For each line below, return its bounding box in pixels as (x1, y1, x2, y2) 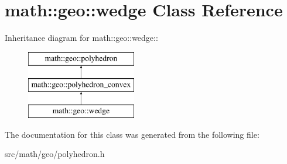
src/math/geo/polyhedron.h (5, 148, 105, 160)
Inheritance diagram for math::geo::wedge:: (5, 32, 158, 44)
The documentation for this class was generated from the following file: (5, 128, 259, 140)
